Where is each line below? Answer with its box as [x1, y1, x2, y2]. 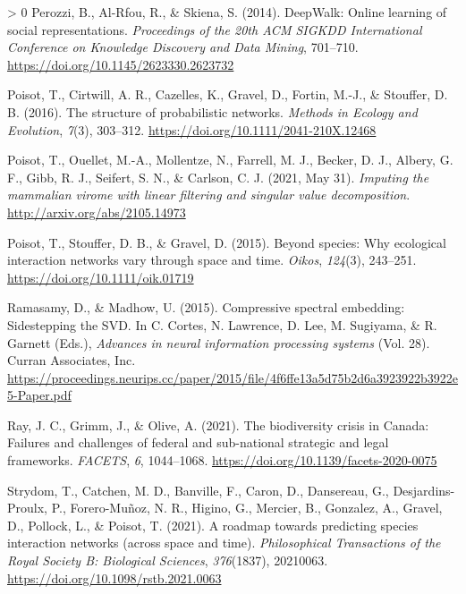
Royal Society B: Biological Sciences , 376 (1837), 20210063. [7, 551, 328, 570]
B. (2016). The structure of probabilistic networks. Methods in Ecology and [7, 102, 418, 121]
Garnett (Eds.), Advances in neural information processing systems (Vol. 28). [7, 333, 430, 352]
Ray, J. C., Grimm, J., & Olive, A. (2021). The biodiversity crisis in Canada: [7, 415, 429, 434]
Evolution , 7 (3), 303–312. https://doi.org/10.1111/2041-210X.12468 [7, 120, 377, 139]
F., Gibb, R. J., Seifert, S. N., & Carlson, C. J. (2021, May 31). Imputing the [7, 167, 429, 186]
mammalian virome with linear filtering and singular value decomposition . [7, 185, 411, 204]
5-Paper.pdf [7, 386, 72, 404]
